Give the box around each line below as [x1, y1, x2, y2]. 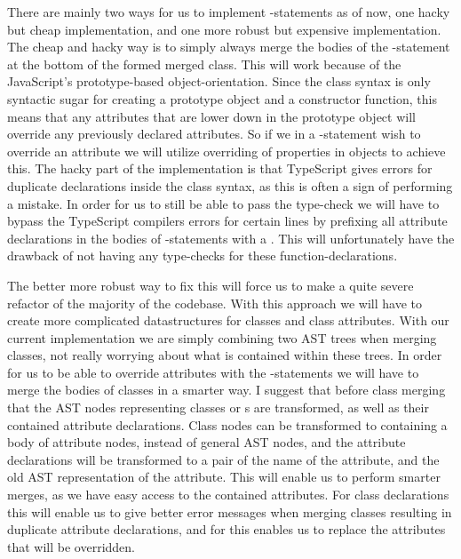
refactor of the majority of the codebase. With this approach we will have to [7, 293, 422, 312]
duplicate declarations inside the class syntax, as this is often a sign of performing [7, 176, 453, 195]
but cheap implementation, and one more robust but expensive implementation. [7, 20, 441, 38]
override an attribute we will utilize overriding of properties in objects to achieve [7, 141, 446, 160]
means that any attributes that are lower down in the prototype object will [7, 107, 416, 125]
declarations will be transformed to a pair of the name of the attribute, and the [7, 450, 440, 468]
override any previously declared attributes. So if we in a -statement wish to [7, 124, 421, 143]
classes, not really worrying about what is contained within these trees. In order [7, 346, 442, 364]
